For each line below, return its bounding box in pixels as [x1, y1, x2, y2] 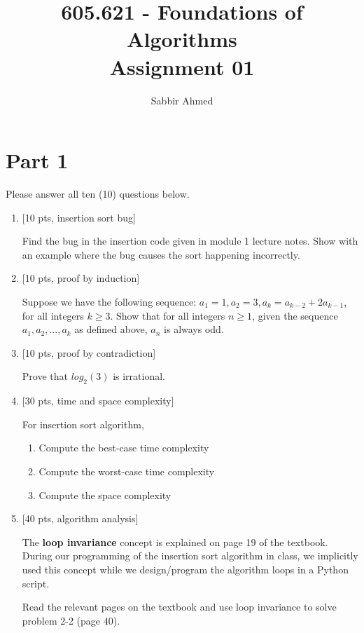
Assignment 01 [109, 52, 255, 81]
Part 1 [6, 146, 69, 175]
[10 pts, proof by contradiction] [22, 345, 156, 360]
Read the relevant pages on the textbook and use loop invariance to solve [22, 599, 337, 614]
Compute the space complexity [38, 487, 171, 502]
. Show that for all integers [110, 308, 225, 322]
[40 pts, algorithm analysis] [22, 511, 139, 526]
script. [22, 576, 50, 590]
